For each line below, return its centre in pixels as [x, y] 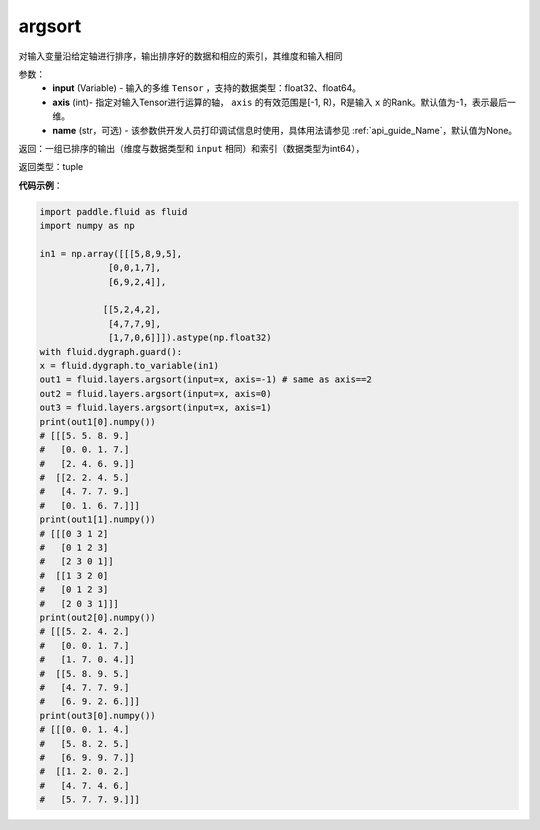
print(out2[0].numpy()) [98, 617]
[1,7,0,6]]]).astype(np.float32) [190, 338]
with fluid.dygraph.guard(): [111, 351]
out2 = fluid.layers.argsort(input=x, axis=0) [155, 393]
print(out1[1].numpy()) [98, 519]
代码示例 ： [40, 185]
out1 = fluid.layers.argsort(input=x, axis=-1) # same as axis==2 [205, 379]
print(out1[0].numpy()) [98, 421]
